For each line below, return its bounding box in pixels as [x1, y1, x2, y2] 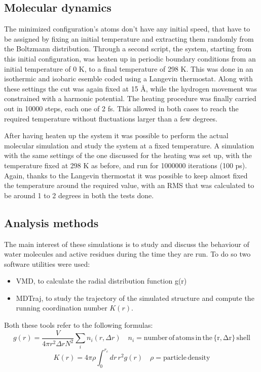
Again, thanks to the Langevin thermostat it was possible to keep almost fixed [4, 170, 248, 180]
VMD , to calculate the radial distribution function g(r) [16, 275, 187, 286]
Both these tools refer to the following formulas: [4, 320, 153, 330]
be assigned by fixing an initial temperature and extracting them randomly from [4, 33, 254, 44]
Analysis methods [4, 214, 99, 230]
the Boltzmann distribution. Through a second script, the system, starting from [4, 43, 252, 54]
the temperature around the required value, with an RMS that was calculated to [4, 180, 254, 191]
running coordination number [16, 302, 107, 313]
